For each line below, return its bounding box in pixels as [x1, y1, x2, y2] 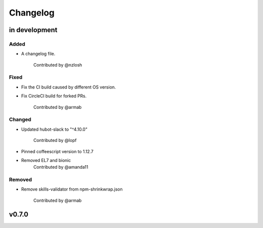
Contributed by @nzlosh [33, 62, 82, 68]
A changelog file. [21, 51, 56, 57]
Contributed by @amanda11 [33, 164, 89, 170]
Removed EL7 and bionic [21, 157, 71, 163]
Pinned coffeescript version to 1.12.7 [21, 148, 94, 154]
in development [9, 26, 58, 34]
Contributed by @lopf [33, 138, 77, 143]
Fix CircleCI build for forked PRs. [21, 93, 87, 99]
